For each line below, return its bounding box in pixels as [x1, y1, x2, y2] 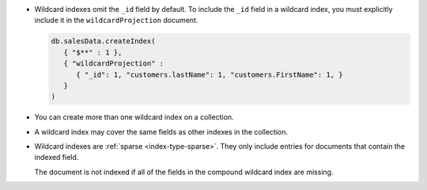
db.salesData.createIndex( [51, 36, 156, 46]
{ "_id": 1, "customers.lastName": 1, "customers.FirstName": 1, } [76, 70, 343, 79]
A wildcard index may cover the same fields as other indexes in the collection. [34, 127, 289, 136]
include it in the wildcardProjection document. [34, 16, 198, 25]
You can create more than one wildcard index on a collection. [34, 112, 234, 122]
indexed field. [34, 153, 79, 162]
